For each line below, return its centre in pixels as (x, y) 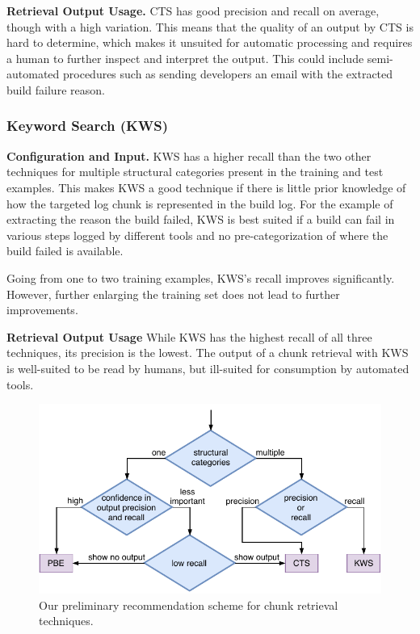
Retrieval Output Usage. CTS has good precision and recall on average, (193, 10)
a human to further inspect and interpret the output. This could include (185, 58)
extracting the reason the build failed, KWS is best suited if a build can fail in (201, 219)
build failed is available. (65, 251)
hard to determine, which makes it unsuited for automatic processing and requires (210, 42)
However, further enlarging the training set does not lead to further (173, 294)
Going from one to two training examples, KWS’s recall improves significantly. (201, 277)
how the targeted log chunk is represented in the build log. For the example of (200, 203)
